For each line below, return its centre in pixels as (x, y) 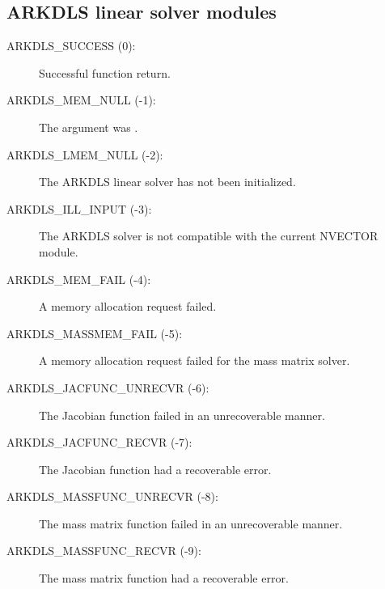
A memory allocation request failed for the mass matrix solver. (195, 360)
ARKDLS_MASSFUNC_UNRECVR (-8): (112, 496)
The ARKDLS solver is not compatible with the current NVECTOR (209, 236)
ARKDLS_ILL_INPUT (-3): (79, 208)
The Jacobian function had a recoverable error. (155, 469)
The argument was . (89, 127)
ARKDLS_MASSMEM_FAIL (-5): (95, 333)
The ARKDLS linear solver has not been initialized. (167, 182)
